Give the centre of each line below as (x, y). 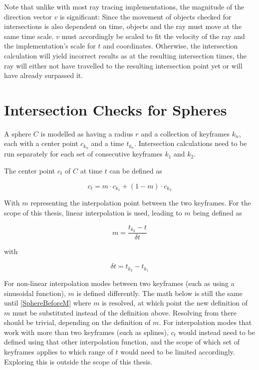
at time (91, 170)
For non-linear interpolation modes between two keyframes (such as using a (119, 283)
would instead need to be (217, 332)
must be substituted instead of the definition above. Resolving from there (125, 312)
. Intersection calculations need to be (191, 143)
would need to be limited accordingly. (178, 352)
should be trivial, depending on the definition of (77, 322)
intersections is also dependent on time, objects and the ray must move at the (123, 26)
